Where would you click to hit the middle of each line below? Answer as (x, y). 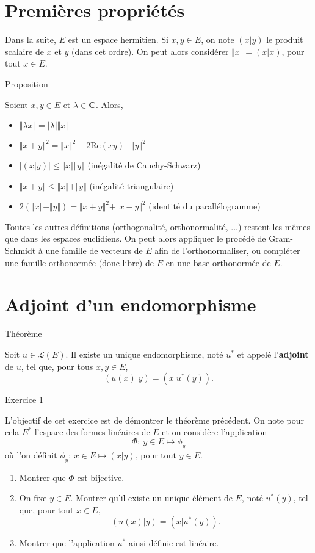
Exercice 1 (24, 399)
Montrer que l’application (67, 543)
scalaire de (24, 51)
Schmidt (20, 251)
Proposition (27, 83)
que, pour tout (46, 509)
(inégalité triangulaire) (132, 185)
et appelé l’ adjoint (273, 354)
